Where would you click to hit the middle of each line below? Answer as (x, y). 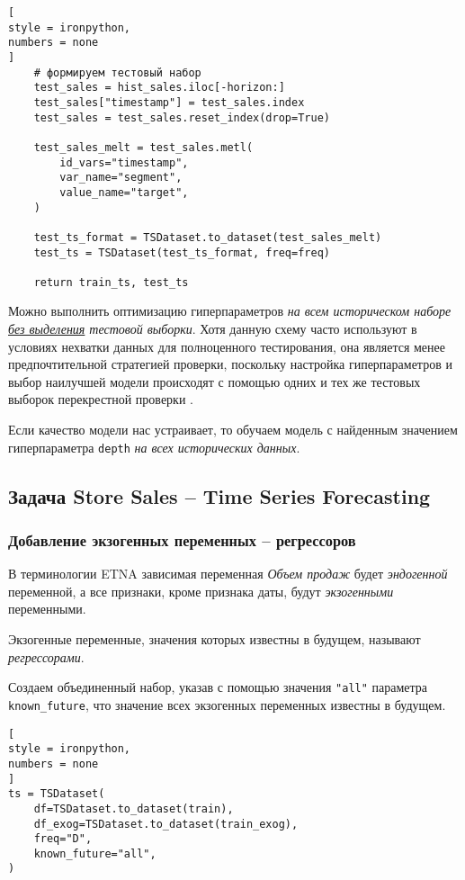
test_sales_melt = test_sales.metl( (143, 147)
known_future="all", (95, 853)
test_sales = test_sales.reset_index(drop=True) (182, 117)
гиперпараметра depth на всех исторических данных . (154, 447)
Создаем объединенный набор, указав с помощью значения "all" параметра (218, 687)
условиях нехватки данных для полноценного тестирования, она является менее (227, 346)
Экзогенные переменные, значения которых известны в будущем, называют (215, 639)
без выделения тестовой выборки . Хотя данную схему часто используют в (213, 329)
